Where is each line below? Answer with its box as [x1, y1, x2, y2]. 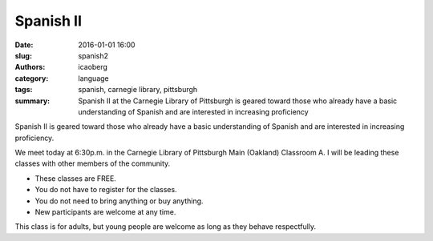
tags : [14, 85, 33, 94]
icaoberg [78, 62, 108, 72]
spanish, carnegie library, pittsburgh [78, 85, 198, 94]
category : [14, 73, 49, 83]
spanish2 [78, 50, 108, 60]
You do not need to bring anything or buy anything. [34, 196, 204, 206]
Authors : [14, 62, 46, 72]
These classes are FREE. [34, 173, 116, 183]
